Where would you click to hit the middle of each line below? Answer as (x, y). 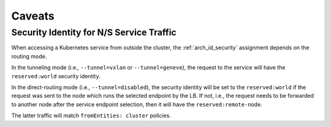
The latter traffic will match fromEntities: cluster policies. (91, 115)
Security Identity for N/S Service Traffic (94, 32)
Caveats (33, 16)
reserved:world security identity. (56, 76)
